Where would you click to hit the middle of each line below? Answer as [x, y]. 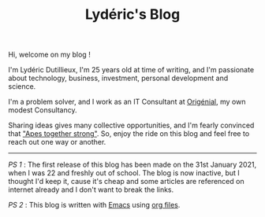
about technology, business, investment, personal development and [118, 78]
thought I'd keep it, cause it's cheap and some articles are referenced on [126, 182]
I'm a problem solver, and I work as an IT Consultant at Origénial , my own [127, 102]
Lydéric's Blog [132, 15]
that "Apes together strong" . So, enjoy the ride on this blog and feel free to [129, 134]
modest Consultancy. [43, 110]
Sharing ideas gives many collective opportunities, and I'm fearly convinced [131, 125]
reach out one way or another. [57, 142]
